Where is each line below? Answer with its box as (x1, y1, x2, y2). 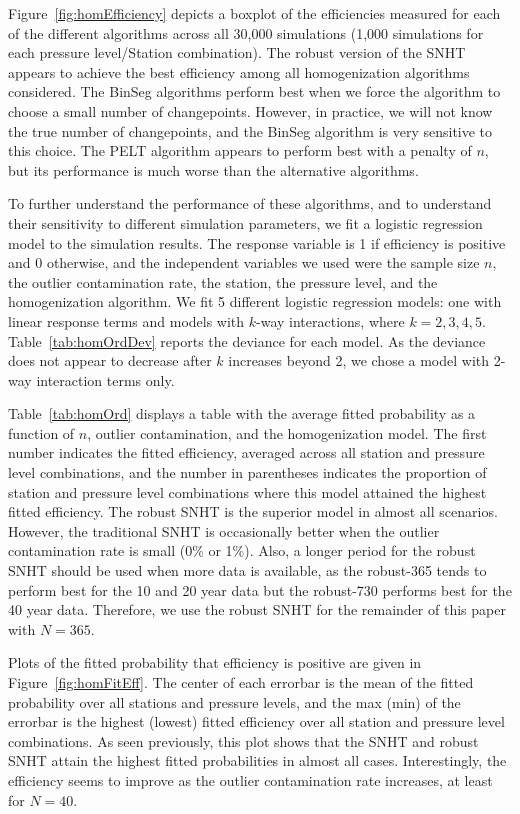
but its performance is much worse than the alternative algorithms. (8, 159, 419, 180)
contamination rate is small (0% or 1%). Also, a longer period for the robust (8, 540, 476, 561)
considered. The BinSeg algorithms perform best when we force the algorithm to (8, 81, 501, 102)
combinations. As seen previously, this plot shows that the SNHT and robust (8, 730, 479, 751)
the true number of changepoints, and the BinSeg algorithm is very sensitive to (8, 120, 493, 141)
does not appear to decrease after (8, 350, 212, 371)
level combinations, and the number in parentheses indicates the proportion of (8, 462, 487, 483)
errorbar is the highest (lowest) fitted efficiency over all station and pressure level (8, 711, 505, 732)
